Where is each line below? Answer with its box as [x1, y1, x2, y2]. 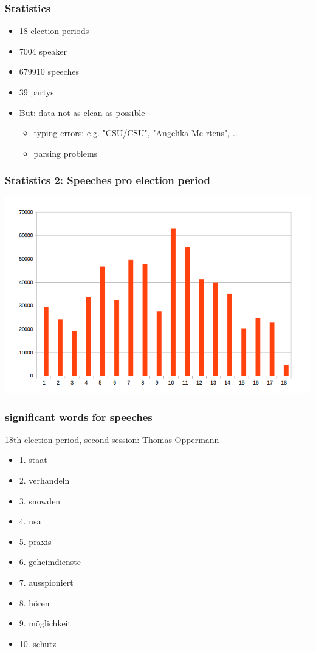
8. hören [19, 596, 50, 609]
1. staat [19, 453, 47, 466]
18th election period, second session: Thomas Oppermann [5, 433, 219, 445]
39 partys [19, 86, 54, 98]
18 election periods [19, 24, 89, 37]
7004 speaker [19, 44, 67, 57]
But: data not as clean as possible [19, 106, 145, 118]
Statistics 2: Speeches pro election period [5, 173, 210, 188]
